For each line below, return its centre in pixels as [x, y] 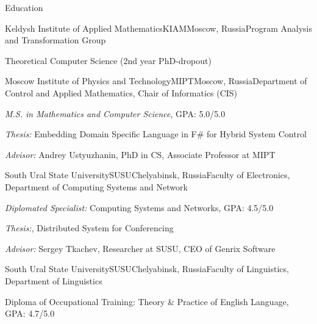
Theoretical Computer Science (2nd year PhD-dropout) [108, 60]
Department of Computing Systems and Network [96, 186]
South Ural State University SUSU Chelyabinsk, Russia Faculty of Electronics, [148, 175]
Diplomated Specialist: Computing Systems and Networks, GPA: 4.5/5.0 [139, 207]
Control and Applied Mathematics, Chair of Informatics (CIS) [121, 92]
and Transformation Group [55, 40]
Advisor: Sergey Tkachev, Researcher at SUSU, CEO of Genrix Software [140, 248]
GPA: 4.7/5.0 [30, 313]
